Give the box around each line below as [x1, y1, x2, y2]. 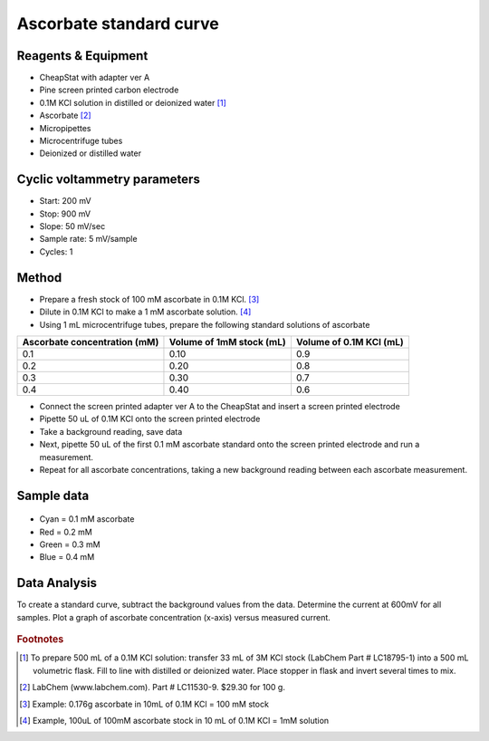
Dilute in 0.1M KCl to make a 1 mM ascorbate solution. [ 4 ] [39, 306, 252, 317]
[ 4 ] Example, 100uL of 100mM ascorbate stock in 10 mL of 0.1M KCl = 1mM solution [19, 716, 330, 726]
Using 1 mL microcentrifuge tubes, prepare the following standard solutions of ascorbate [39, 319, 370, 330]
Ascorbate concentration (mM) [22, 335, 159, 348]
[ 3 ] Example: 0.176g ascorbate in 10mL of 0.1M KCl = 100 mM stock [19, 698, 269, 709]
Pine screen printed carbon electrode [39, 84, 179, 95]
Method [16, 270, 62, 285]
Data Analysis [16, 575, 98, 591]
